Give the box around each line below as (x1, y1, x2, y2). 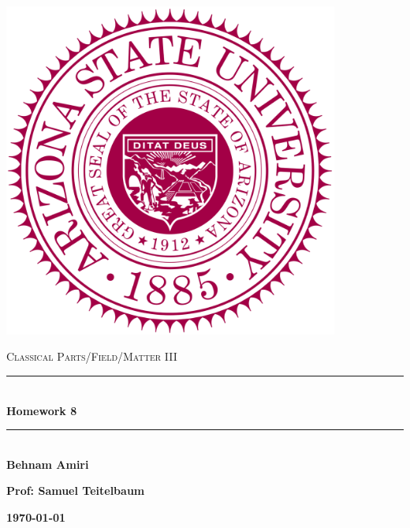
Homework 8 (6, 402, 77, 418)
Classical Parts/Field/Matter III (6, 348, 177, 365)
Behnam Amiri (6, 455, 89, 472)
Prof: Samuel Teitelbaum (6, 482, 145, 499)
